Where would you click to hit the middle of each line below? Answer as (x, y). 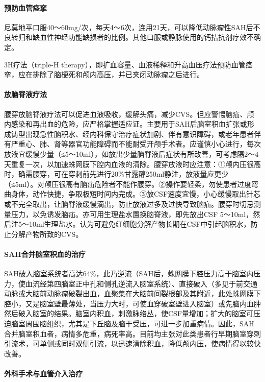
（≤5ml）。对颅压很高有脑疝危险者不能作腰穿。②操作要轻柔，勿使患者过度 (128, 184)
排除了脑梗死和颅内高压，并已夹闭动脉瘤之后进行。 (118, 74)
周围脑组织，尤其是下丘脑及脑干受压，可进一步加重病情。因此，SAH (140, 324)
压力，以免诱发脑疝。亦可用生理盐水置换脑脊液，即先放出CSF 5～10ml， (132, 214)
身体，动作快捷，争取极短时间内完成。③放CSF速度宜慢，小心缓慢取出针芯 (136, 194)
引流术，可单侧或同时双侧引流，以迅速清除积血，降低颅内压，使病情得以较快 (132, 343)
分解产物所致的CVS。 (47, 234)
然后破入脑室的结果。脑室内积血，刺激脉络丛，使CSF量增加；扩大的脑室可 (129, 313)
